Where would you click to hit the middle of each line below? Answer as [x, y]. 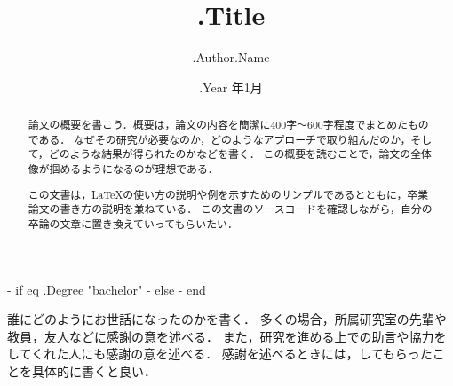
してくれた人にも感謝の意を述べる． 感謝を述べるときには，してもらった [220, 354]
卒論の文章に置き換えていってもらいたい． [133, 223]
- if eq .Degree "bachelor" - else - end [107, 289]
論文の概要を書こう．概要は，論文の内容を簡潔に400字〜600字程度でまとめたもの [228, 125]
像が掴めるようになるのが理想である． [123, 169]
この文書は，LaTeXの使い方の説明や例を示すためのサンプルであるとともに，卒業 [228, 194]
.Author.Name [231, 57]
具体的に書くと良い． [94, 370]
